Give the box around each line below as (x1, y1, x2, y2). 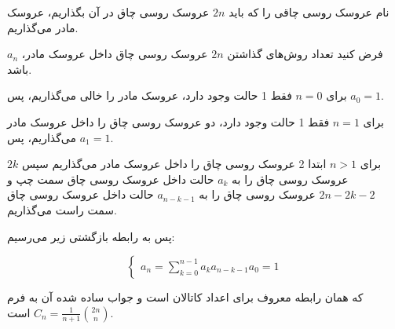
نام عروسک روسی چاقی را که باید (229, 4, 390, 20)
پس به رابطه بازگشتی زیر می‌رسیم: (7, 228, 175, 244)
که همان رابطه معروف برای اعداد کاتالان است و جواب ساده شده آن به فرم (7, 289, 364, 305)
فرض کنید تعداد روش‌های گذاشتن (227, 46, 383, 62)
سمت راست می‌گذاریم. (7, 201, 117, 218)
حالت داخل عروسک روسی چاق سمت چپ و (7, 170, 214, 187)
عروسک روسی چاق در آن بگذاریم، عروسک (7, 4, 210, 20)
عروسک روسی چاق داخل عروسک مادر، (21, 46, 208, 62)
